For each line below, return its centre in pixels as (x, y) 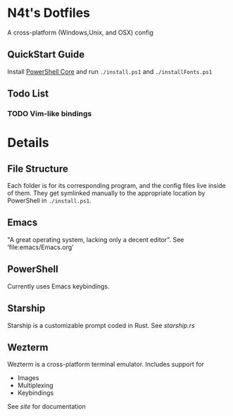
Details (28, 143)
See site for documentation (46, 407)
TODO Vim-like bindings (50, 114)
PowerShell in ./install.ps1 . (49, 201)
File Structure (38, 169)
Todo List (28, 94)
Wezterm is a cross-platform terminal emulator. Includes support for (106, 365)
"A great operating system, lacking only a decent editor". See (96, 239)
